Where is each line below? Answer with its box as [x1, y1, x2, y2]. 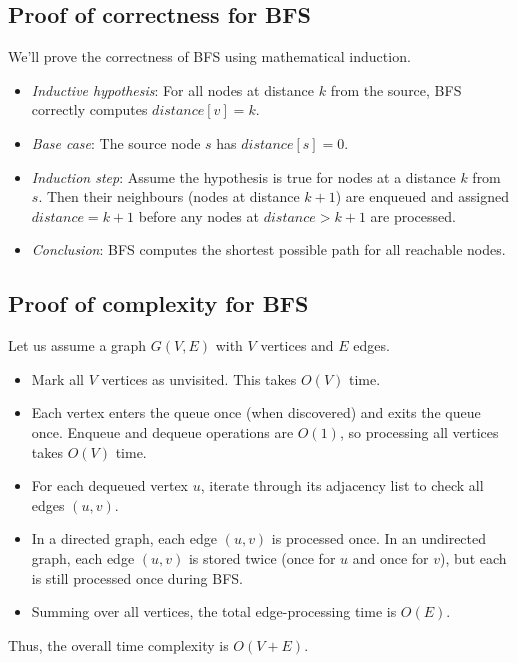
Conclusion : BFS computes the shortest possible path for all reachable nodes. [31, 239, 506, 260]
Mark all [31, 368, 84, 389]
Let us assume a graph [8, 335, 147, 356]
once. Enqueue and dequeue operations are [31, 421, 294, 442]
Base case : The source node [31, 132, 201, 153]
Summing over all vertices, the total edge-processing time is [31, 601, 397, 622]
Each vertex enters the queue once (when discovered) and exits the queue [31, 402, 481, 423]
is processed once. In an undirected [271, 528, 487, 549]
